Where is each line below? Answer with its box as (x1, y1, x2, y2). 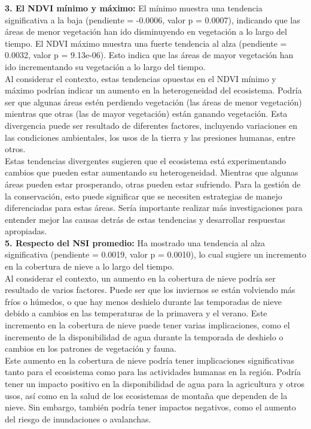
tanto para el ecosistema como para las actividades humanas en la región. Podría (5, 365, 301, 378)
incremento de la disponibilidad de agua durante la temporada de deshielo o (5, 330, 283, 343)
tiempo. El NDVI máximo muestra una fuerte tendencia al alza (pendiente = (5, 37, 287, 49)
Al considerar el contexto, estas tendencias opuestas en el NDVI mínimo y (5, 72, 276, 84)
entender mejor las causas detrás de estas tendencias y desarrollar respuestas (5, 213, 285, 225)
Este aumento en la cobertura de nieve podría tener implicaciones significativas (5, 354, 295, 366)
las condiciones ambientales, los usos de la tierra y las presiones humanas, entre (5, 131, 295, 143)
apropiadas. (5, 225, 47, 237)
